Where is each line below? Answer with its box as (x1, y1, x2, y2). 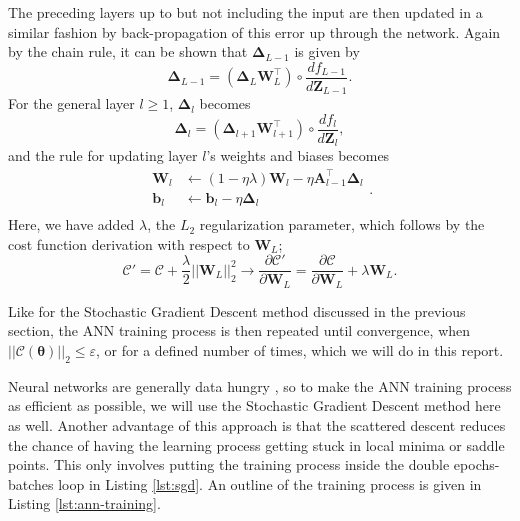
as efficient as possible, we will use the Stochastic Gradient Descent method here (8, 395, 501, 416)
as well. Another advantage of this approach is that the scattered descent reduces (8, 414, 506, 435)
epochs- (453, 454, 500, 475)
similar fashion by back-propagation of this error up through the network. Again (8, 21, 501, 42)
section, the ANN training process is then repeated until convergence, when (8, 320, 471, 341)
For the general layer (8, 93, 135, 114)
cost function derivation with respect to (8, 233, 250, 254)
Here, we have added (8, 214, 135, 235)
